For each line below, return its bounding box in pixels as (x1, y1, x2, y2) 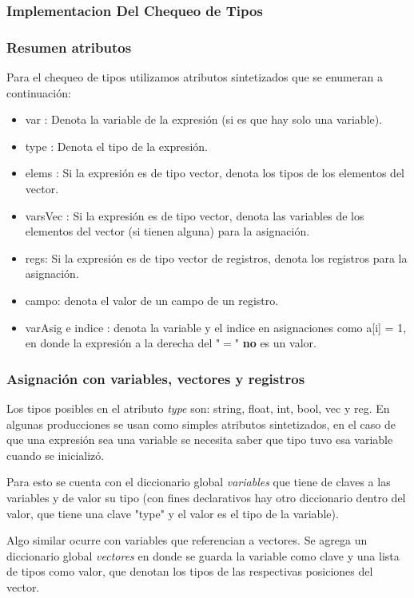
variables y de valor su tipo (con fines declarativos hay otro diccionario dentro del (6, 489, 406, 505)
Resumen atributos (6, 37, 132, 57)
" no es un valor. (234, 335, 316, 351)
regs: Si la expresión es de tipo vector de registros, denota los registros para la (25, 249, 408, 266)
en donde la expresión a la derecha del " (25, 335, 221, 351)
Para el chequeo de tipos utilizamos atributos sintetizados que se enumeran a (6, 69, 383, 85)
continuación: (6, 84, 71, 101)
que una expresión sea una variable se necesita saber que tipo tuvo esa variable (6, 431, 393, 448)
